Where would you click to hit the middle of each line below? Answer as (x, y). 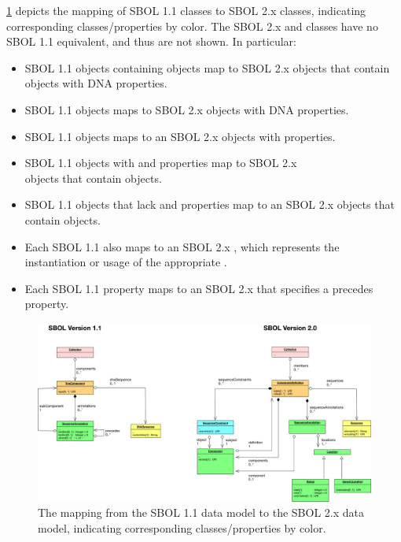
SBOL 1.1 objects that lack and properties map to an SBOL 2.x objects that (210, 204)
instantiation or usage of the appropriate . (126, 262)
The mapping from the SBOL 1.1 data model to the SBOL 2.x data (201, 512)
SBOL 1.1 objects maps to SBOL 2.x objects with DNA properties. (187, 109)
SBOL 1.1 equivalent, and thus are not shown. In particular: (151, 41)
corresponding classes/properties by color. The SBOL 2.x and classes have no (192, 26)
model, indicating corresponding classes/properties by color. (182, 528)
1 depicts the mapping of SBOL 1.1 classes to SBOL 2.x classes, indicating (186, 10)
